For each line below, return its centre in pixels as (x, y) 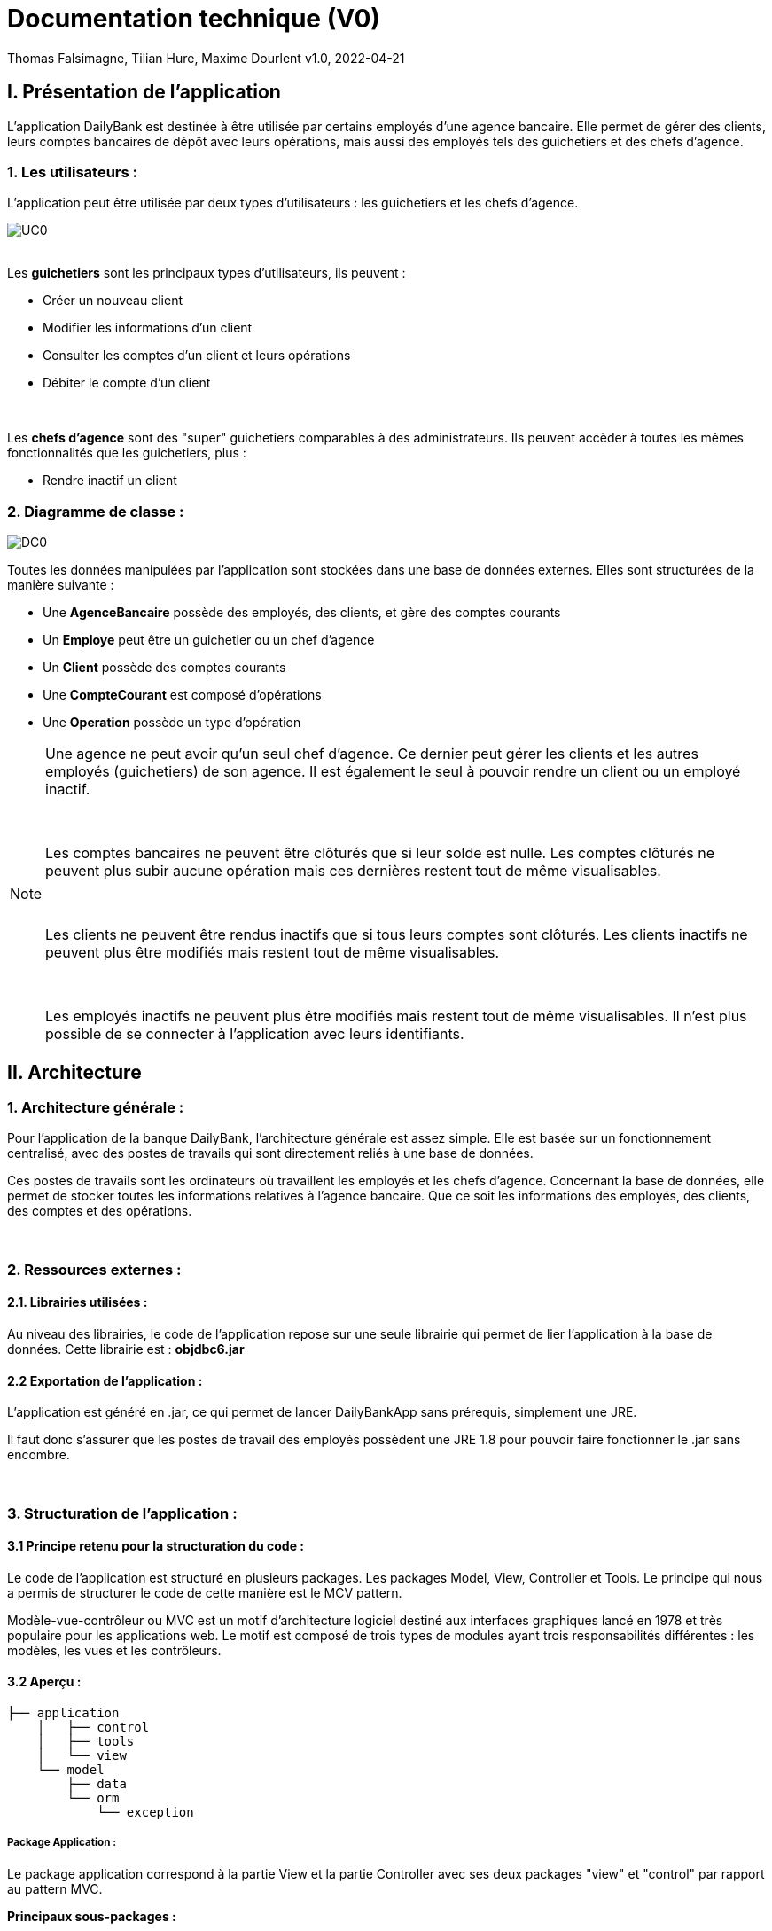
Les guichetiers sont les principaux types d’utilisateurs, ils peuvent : (207, 273)
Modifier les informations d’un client (148, 328)
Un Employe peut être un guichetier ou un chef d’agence (209, 640)
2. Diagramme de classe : (96, 511)
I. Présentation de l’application (144, 92)
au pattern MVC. (55, 1888)
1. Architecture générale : (96, 1107)
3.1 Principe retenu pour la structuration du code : (156, 1546)
